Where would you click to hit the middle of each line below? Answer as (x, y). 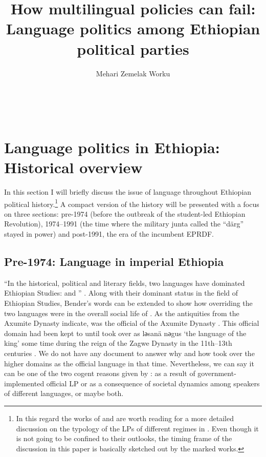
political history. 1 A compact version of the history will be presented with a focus (132, 203)
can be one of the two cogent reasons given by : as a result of (100, 373)
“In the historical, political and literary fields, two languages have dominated (125, 283)
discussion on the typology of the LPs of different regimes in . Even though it (137, 428)
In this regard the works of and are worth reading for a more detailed (125, 418)
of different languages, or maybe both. (64, 393)
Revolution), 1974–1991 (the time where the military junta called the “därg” (124, 224)
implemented (24, 383)
